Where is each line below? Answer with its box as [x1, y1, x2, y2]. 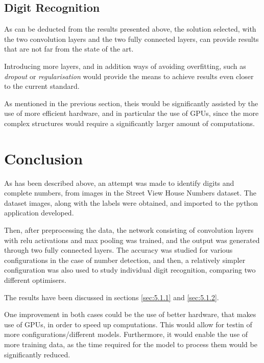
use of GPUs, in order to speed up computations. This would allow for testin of [4, 319, 252, 329]
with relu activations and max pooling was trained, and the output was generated [4, 234, 260, 245]
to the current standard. [4, 81, 80, 91]
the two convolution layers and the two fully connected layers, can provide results [4, 33, 259, 44]
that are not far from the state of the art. [4, 43, 134, 54]
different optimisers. [4, 275, 66, 285]
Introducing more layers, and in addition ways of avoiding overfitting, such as [4, 60, 246, 71]
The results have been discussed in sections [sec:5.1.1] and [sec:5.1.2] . [4, 292, 219, 302]
